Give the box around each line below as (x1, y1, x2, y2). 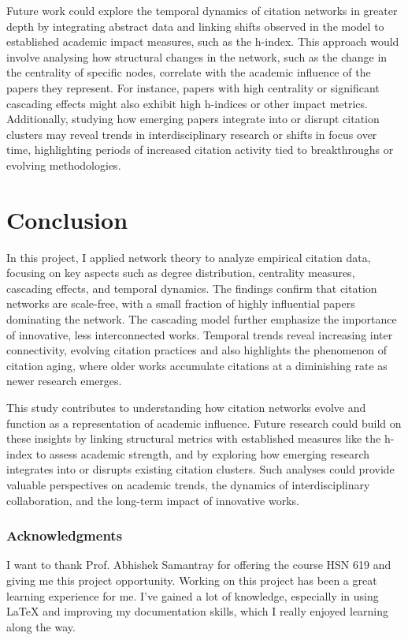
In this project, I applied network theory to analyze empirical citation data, (6, 249, 371, 265)
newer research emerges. (6, 372, 122, 389)
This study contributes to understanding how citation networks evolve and (6, 399, 366, 415)
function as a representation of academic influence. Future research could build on (6, 414, 402, 431)
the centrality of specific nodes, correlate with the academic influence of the (6, 64, 371, 80)
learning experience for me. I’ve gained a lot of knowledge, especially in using (6, 587, 379, 604)
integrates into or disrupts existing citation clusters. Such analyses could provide (6, 461, 395, 477)
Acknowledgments (6, 526, 123, 545)
